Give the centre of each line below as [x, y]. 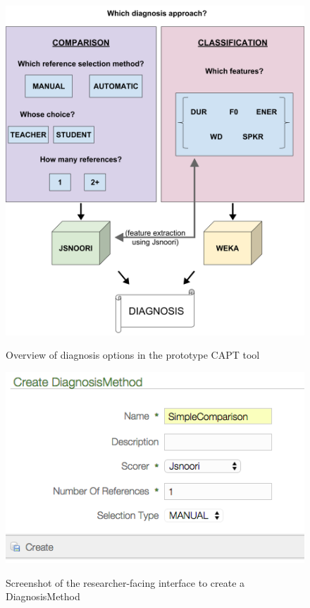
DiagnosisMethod [43, 596]
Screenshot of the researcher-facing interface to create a [125, 582]
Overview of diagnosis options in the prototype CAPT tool [133, 355]
